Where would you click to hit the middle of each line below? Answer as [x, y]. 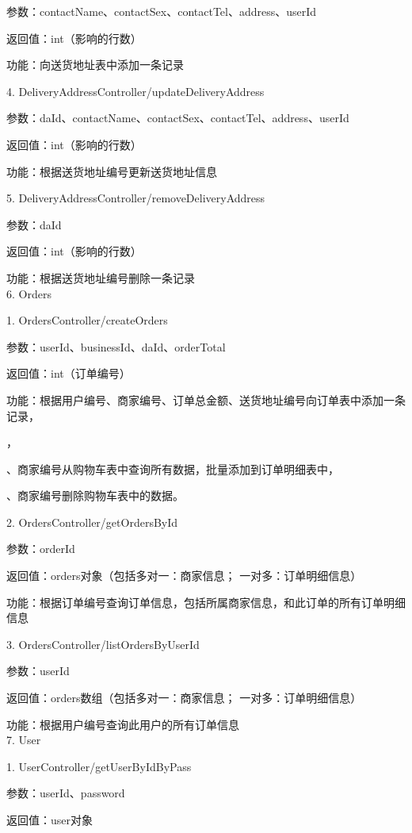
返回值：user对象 [50, 820]
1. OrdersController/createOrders [87, 320]
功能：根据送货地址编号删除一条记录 [101, 277]
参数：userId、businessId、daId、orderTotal [116, 346]
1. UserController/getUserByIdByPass [99, 766]
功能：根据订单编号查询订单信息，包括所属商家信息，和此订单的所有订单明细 [206, 602]
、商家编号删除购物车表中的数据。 [95, 495]
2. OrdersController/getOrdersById [92, 522]
